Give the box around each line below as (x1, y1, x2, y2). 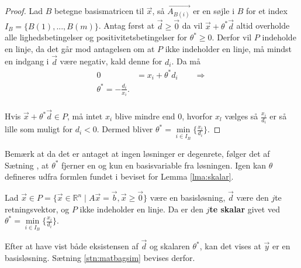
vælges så (224, 110, 258, 122)
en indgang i (5, 55, 49, 67)
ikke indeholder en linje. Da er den (79, 202, 204, 215)
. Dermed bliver (96, 123, 153, 135)
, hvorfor (182, 110, 213, 122)
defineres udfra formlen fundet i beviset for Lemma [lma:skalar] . (5, 170, 234, 183)
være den (236, 191, 269, 204)
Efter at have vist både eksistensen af (5, 240, 139, 252)
